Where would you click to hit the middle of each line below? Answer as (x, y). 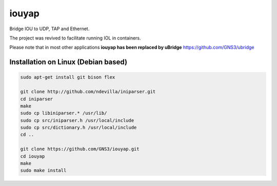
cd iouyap (33, 156)
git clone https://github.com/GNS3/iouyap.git (80, 149)
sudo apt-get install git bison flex (68, 77)
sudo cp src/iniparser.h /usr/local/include (77, 120)
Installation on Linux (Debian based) (68, 62)
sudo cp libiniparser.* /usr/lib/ (64, 113)
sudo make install (43, 171)
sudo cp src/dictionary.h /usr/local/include (78, 128)
